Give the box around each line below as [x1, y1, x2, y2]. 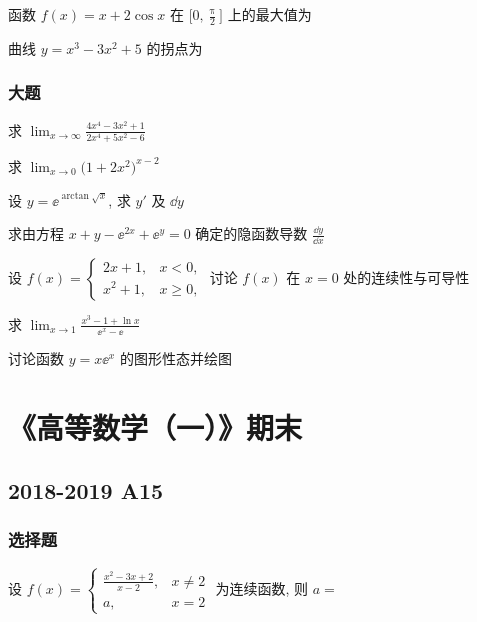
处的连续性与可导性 [343, 266, 470, 287]
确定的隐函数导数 [195, 223, 308, 244]
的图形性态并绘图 [119, 347, 232, 368]
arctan [61, 190, 89, 201]
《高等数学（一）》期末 [8, 406, 303, 447]
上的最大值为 [227, 4, 312, 24]
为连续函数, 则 [215, 577, 309, 598]
